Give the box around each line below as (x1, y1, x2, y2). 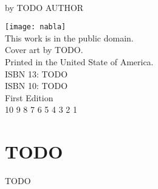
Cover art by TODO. (5, 43, 83, 56)
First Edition (5, 91, 53, 104)
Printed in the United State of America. (5, 55, 154, 68)
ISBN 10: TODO (5, 79, 68, 92)
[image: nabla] (5, 23, 66, 32)
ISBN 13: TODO (5, 67, 68, 80)
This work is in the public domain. (5, 31, 134, 44)
